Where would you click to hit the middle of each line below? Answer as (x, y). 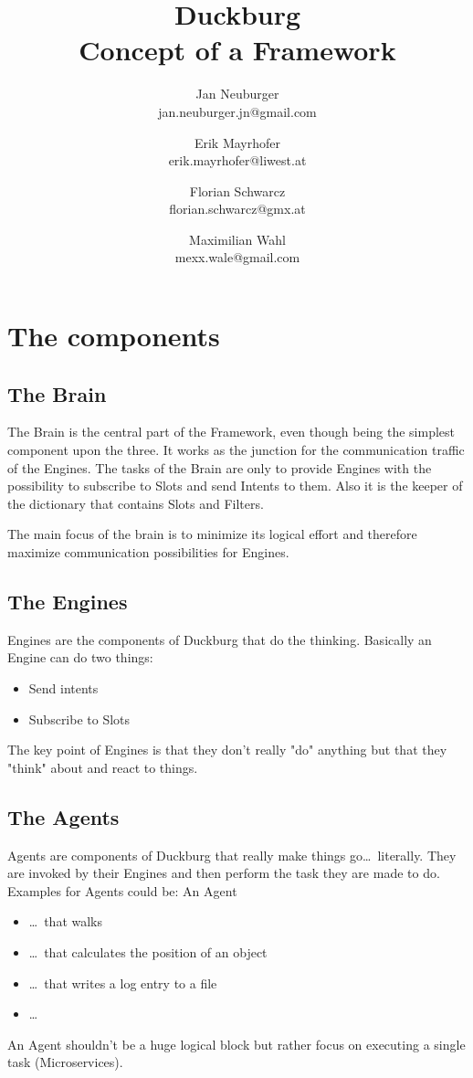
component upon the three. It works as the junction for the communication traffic (236, 450)
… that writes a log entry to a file (123, 983)
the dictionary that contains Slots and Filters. (136, 503)
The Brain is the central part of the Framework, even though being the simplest (231, 432)
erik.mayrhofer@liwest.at (237, 160)
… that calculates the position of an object (148, 951)
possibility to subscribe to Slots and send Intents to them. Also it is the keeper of (235, 486)
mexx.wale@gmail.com (237, 257)
